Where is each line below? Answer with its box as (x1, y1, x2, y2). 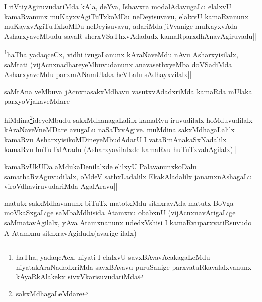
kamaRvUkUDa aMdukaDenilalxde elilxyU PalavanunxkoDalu (4, 161, 197, 172)
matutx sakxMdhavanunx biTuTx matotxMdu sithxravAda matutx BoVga (4, 197, 234, 208)
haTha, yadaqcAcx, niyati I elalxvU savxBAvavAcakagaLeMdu (16, 252, 210, 262)
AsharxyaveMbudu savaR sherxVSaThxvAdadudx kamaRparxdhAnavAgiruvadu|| (4, 30, 256, 41)
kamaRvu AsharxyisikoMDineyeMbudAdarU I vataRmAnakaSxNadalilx (4, 134, 227, 144)
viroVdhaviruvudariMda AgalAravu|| (4, 181, 118, 191)
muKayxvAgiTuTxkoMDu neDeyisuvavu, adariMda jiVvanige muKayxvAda (4, 21, 238, 31)
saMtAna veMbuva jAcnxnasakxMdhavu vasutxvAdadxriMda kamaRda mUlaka (4, 86, 252, 96)
